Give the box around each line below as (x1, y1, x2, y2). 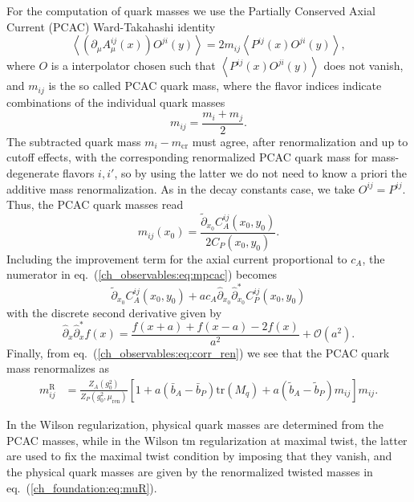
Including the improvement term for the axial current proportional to (6, 250, 347, 267)
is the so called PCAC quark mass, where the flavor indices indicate (48, 77, 382, 94)
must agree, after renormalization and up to (192, 133, 408, 149)
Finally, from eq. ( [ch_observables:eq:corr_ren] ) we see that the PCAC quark (6, 344, 390, 361)
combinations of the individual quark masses (6, 93, 225, 110)
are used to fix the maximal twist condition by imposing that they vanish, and (6, 447, 392, 464)
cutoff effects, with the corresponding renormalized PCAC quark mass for (6, 149, 368, 165)
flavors (63, 164, 95, 181)
